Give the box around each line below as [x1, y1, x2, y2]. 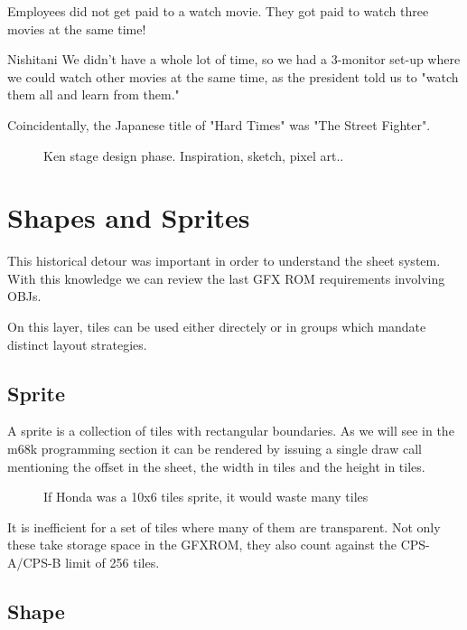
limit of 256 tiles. [65, 553, 160, 572]
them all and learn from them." [7, 85, 180, 104]
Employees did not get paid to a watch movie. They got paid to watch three [7, 2, 429, 20]
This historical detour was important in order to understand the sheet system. [7, 251, 441, 270]
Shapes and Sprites [7, 199, 250, 236]
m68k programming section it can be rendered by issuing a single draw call [7, 439, 422, 458]
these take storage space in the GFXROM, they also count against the [7, 535, 397, 554]
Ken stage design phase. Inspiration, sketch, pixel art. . [43, 146, 344, 165]
